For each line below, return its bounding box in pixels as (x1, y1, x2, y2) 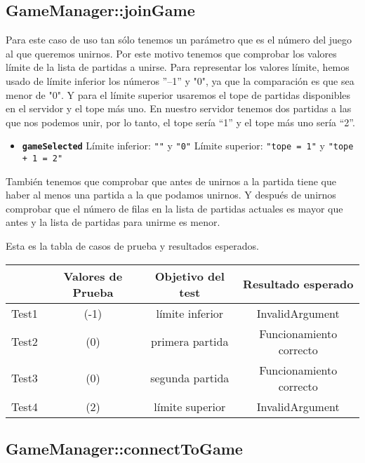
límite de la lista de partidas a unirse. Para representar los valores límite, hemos (6, 60, 350, 74)
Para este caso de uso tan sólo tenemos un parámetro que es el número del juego (6, 32, 352, 47)
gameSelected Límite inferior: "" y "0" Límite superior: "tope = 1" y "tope (22, 138, 354, 153)
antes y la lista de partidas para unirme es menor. (6, 215, 220, 229)
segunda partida (150, 370, 230, 387)
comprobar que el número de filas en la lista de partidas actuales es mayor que (6, 201, 343, 215)
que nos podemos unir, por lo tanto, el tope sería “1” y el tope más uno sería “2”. (6, 114, 355, 129)
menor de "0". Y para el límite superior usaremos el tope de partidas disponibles (6, 87, 351, 102)
